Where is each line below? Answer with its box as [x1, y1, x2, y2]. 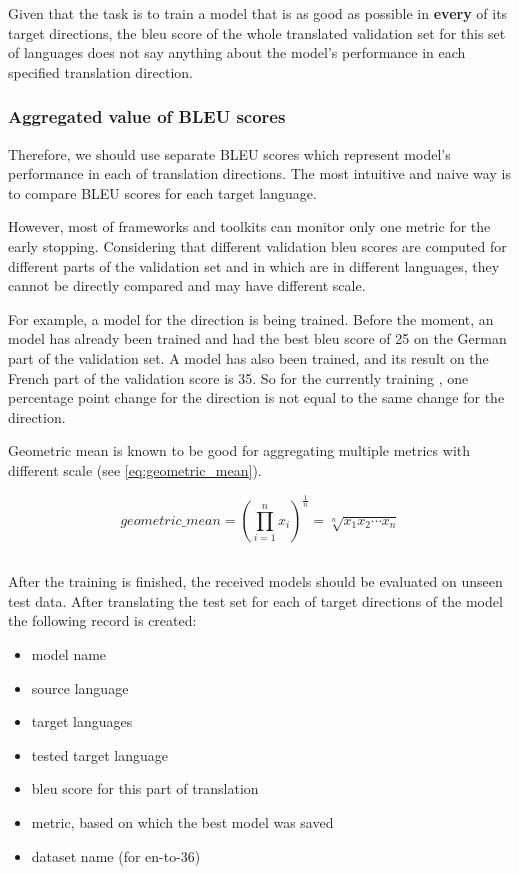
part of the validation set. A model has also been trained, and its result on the [8, 347, 489, 368]
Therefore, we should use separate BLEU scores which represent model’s [8, 143, 451, 164]
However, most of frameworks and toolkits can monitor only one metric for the [8, 216, 491, 237]
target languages [31, 711, 133, 732]
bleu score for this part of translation [31, 778, 259, 799]
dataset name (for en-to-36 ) [31, 845, 201, 866]
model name [31, 644, 107, 665]
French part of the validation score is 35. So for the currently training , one [8, 367, 469, 388]
